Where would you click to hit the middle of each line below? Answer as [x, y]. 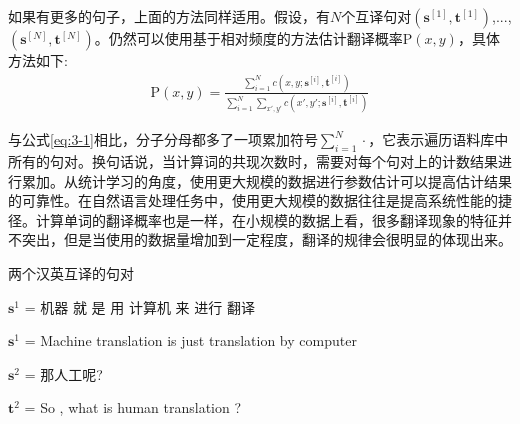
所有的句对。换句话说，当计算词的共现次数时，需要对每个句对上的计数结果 [253, 161]
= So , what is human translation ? [133, 407]
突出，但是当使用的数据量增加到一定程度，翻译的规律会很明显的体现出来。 [266, 239]
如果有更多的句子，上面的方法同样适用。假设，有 [169, 16]
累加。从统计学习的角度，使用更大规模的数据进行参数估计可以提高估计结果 [266, 180]
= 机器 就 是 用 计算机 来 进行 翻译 [139, 306]
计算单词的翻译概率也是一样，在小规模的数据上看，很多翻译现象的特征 [266, 219]
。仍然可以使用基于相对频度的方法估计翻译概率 [248, 38]
